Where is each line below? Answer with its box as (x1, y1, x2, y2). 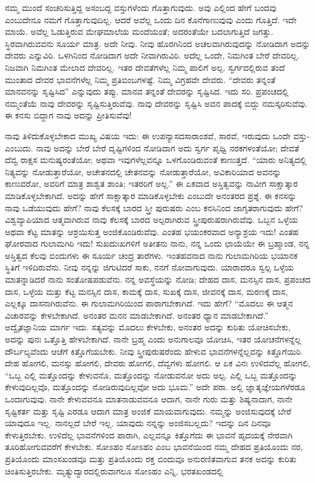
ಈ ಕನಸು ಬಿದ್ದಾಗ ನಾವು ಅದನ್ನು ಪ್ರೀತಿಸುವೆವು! (5, 109, 132, 122)
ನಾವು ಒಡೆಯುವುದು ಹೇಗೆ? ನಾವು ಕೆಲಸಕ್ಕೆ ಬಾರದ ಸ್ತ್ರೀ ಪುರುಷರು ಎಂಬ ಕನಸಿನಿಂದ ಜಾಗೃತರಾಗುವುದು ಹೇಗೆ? (5, 201, 303, 214)
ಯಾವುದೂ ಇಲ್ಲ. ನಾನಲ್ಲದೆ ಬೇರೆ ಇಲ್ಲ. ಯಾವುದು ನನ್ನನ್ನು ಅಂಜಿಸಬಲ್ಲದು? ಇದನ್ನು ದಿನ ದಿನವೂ (5, 416, 271, 429)
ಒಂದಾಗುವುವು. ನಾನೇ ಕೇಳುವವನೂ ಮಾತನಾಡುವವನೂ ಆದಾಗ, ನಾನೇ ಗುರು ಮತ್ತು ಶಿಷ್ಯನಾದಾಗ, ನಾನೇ (5, 393, 292, 405)
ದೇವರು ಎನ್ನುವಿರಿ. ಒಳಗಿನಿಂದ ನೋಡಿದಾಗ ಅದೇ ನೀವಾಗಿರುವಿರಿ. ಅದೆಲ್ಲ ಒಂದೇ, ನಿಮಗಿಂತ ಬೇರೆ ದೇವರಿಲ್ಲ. (5, 49, 300, 62)
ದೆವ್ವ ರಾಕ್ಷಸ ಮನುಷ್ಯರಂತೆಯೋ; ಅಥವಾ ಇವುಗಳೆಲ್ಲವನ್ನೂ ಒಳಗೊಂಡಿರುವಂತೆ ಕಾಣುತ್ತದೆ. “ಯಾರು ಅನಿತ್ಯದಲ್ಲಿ (5, 153, 307, 166)
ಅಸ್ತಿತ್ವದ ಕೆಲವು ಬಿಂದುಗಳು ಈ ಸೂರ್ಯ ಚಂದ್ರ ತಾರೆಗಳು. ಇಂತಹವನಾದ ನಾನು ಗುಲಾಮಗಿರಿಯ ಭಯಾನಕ (5, 249, 298, 261)
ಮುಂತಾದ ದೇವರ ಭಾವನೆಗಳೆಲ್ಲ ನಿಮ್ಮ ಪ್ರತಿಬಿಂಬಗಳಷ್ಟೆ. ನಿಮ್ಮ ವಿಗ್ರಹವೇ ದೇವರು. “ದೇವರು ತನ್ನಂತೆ (5, 73, 276, 85)
